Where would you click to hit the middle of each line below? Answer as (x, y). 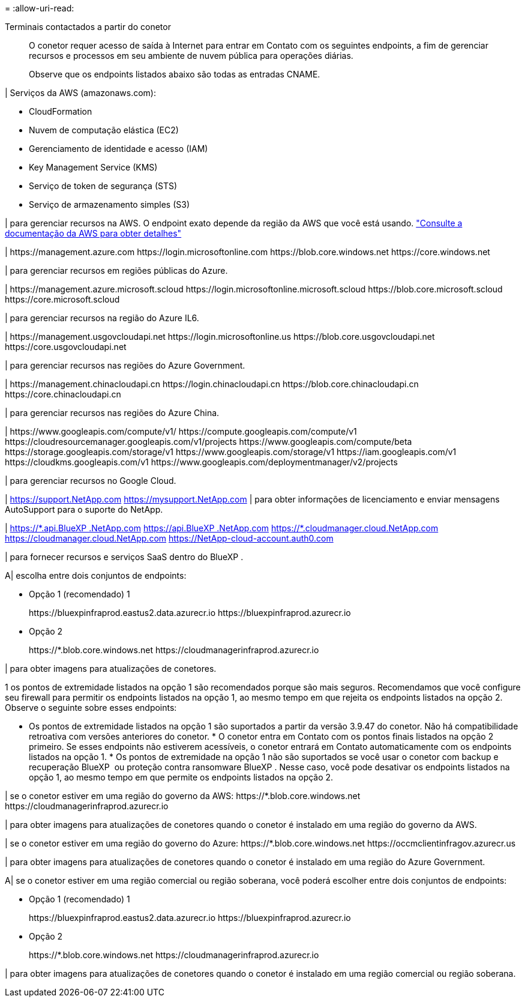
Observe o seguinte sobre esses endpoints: (91, 708)
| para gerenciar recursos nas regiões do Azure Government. (125, 365)
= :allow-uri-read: (40, 8)
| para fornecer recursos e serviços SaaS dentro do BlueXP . (124, 557)
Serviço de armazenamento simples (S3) (109, 204)
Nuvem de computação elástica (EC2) (104, 130)
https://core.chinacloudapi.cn (63, 394)
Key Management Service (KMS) (93, 167)
